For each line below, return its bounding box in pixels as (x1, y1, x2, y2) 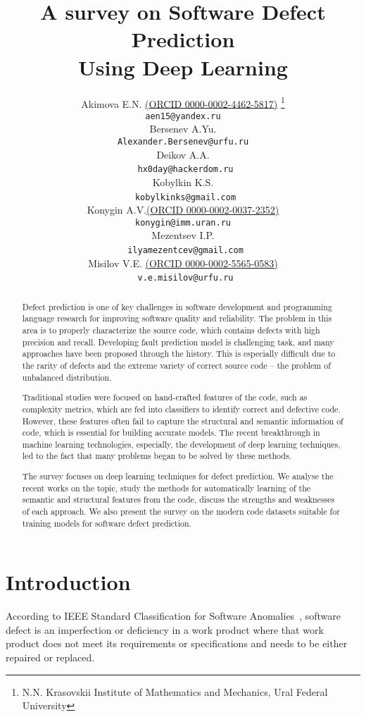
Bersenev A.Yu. (149, 121, 217, 136)
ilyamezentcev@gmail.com (127, 245, 244, 255)
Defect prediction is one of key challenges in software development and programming (22, 300, 332, 312)
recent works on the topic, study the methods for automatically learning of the (22, 482, 311, 494)
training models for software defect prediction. (22, 517, 191, 529)
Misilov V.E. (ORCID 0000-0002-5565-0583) (88, 255, 278, 270)
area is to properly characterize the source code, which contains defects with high (22, 324, 320, 336)
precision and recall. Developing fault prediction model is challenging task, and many (22, 336, 334, 348)
